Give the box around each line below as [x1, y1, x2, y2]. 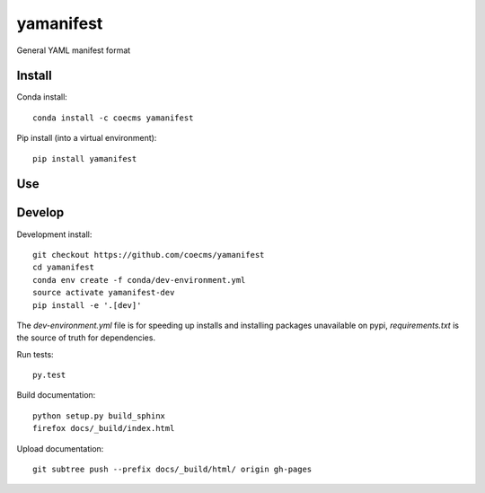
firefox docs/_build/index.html [32, 423, 175, 434]
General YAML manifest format [16, 45, 131, 56]
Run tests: [16, 348, 54, 359]
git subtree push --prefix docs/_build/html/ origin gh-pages [32, 464, 313, 475]
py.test [32, 370, 66, 381]
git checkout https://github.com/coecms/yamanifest [32, 250, 265, 260]
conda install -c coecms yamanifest [32, 112, 194, 123]
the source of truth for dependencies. [16, 332, 156, 343]
